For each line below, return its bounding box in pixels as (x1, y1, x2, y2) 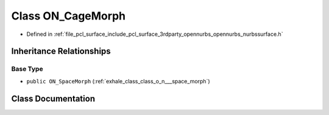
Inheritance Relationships (11, 46, 111, 57)
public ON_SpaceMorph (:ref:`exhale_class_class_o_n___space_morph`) (26, 77, 210, 85)
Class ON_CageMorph (11, 9, 126, 23)
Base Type (11, 64, 43, 73)
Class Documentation (11, 93, 96, 103)
